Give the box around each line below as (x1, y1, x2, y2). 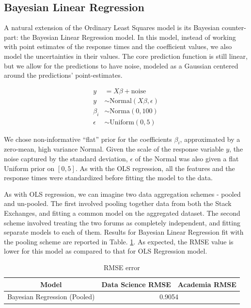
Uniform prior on (4, 163, 55, 173)
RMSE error (104, 262, 140, 273)
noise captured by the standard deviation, (4, 154, 128, 164)
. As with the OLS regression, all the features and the (75, 163, 235, 173)
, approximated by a (180, 134, 240, 144)
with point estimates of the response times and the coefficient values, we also (4, 41, 232, 51)
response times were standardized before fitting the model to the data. (4, 172, 213, 183)
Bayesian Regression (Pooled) (7, 291, 95, 302)
